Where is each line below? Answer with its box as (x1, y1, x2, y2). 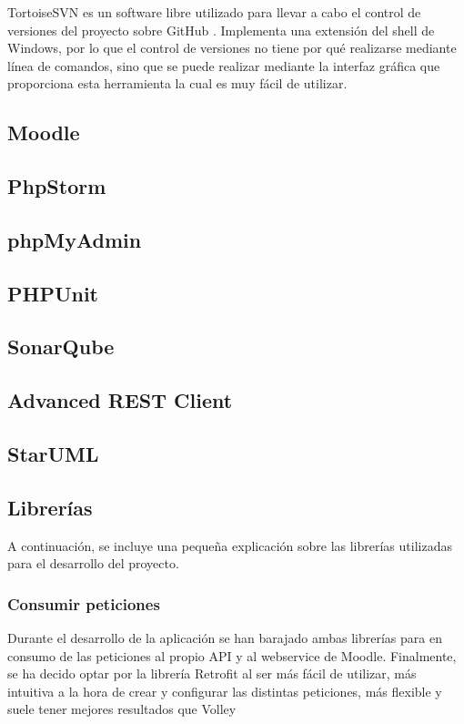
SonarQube (7, 332, 115, 361)
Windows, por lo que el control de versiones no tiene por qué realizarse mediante (7, 38, 457, 57)
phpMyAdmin (7, 225, 142, 253)
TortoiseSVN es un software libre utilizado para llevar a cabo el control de (7, 3, 421, 21)
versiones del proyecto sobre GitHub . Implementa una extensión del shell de (7, 20, 435, 39)
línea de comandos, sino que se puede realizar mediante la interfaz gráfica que (7, 56, 440, 75)
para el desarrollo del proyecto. (7, 554, 179, 573)
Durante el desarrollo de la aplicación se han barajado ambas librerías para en (7, 628, 442, 648)
